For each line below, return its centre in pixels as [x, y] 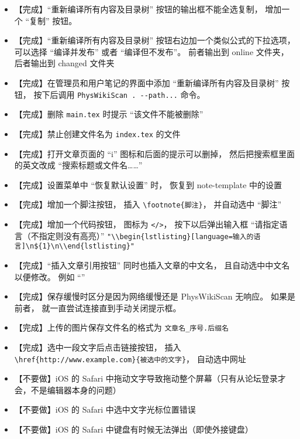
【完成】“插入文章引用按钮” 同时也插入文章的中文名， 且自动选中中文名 [152, 265]
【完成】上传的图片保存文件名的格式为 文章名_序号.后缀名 [121, 327]
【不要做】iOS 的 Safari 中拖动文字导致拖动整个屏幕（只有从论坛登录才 [150, 378]
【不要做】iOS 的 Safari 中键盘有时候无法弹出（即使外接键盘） [134, 429]
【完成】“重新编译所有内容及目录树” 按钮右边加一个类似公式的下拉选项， [155, 40]
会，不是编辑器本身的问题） [68, 389]
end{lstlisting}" [101, 246]
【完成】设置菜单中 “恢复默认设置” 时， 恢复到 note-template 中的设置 [148, 184]
